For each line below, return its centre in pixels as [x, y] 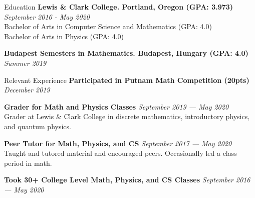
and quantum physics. [38, 126]
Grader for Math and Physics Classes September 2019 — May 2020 [116, 106]
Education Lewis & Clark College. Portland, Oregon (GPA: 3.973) [119, 7]
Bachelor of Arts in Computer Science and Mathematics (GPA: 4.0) [108, 26]
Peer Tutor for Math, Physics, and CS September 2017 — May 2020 [118, 143]
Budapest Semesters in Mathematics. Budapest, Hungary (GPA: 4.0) [126, 53]
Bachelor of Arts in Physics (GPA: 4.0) [64, 36]
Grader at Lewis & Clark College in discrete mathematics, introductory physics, [127, 116]
